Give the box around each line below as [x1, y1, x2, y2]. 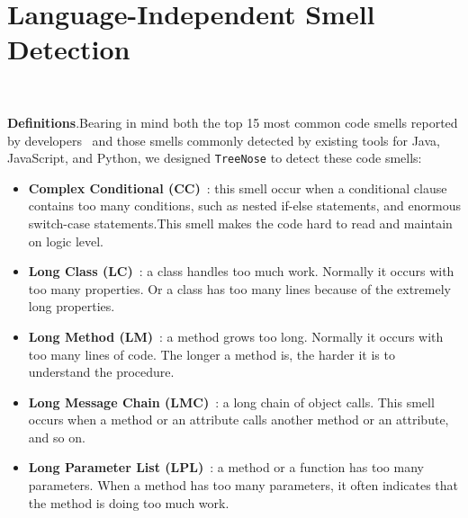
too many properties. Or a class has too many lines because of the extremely [28, 279, 451, 298]
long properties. [28, 297, 115, 316]
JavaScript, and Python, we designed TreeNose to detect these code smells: [7, 148, 422, 167]
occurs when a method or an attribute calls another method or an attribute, [28, 410, 449, 429]
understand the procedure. [28, 362, 175, 381]
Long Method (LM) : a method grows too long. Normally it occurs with [28, 326, 444, 345]
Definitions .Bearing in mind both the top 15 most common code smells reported [7, 112, 458, 131]
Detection [7, 31, 130, 67]
